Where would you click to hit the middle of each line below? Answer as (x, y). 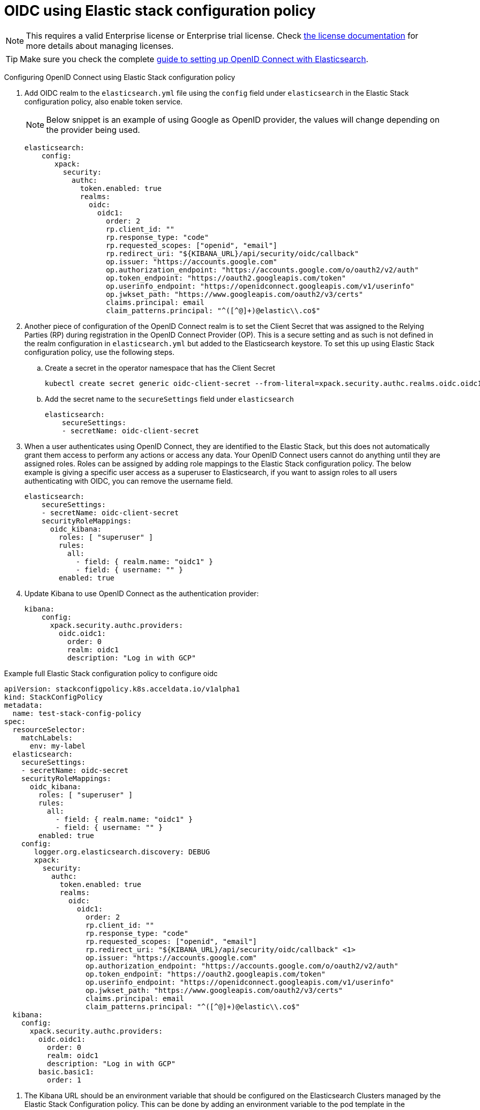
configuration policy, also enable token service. (103, 101)
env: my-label (58, 746)
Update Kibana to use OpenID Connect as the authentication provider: (142, 593)
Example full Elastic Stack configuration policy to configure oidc (111, 673)
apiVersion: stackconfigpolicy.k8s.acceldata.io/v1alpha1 (122, 689)
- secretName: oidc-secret (75, 770)
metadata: (23, 705)
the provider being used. (93, 130)
